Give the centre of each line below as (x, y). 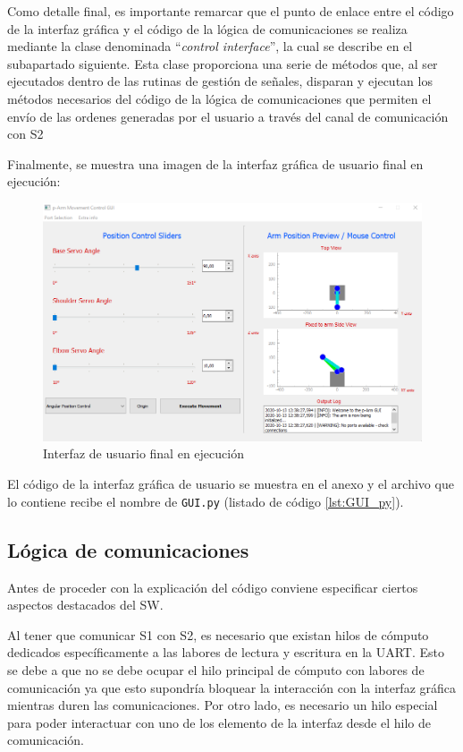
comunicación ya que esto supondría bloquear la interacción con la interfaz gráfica (232, 687)
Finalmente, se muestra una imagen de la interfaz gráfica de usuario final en (215, 163)
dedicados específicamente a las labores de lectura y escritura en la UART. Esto (226, 652)
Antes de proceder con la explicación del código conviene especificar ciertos (213, 587)
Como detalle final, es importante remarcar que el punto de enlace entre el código (231, 11)
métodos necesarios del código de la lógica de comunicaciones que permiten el (219, 98)
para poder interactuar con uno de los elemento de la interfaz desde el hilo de (219, 722)
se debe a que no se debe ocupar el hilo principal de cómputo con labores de (216, 669)
